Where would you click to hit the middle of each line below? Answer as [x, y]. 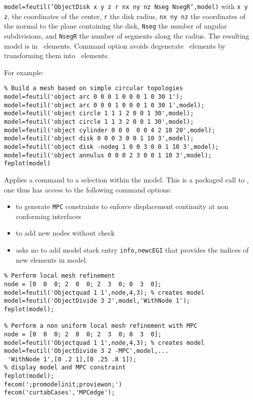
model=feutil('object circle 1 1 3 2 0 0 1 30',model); [99, 122]
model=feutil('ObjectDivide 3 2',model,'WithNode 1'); [97, 301]
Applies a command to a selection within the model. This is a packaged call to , [126, 179]
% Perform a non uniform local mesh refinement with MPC [101, 326]
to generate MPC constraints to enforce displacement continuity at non [122, 206]
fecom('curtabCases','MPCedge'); [59, 393]
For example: [24, 72]
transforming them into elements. [57, 55]
